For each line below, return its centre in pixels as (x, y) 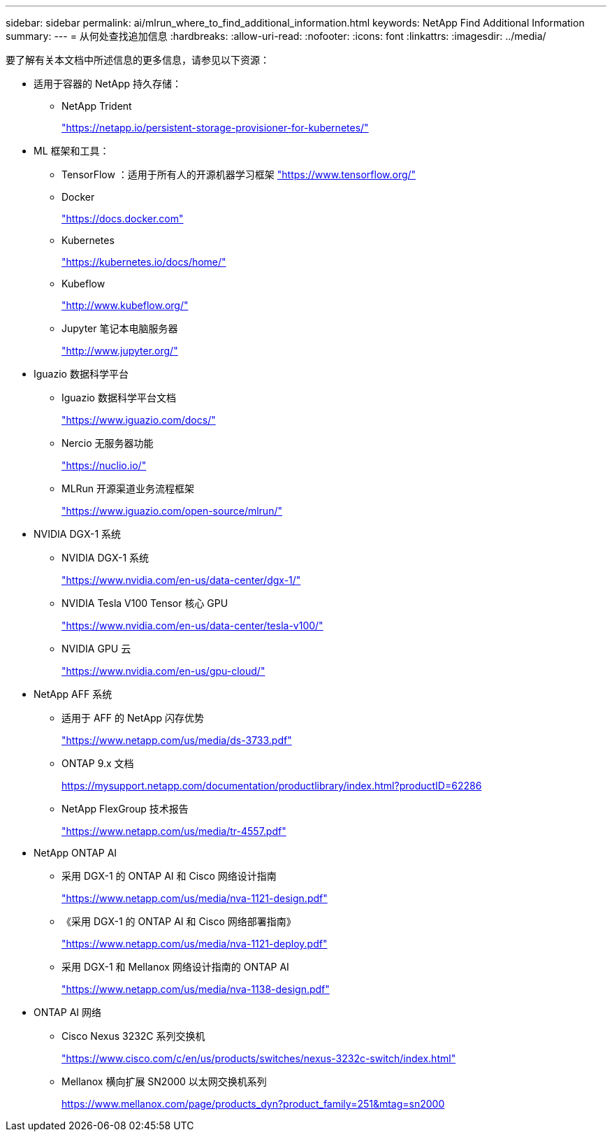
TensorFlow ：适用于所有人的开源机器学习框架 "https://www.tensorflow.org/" (239, 174)
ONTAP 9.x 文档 (98, 763)
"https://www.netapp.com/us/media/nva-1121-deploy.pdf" (195, 944)
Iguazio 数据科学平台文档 (119, 398)
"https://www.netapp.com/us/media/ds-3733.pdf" (177, 740)
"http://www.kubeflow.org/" (125, 305)
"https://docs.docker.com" (123, 219)
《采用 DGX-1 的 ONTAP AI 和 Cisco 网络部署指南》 (179, 921)
